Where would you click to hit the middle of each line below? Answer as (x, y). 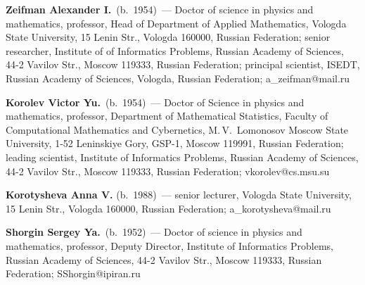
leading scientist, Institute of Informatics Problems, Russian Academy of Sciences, (182, 157)
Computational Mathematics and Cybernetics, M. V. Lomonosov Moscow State (177, 129)
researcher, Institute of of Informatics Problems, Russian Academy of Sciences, (175, 50)
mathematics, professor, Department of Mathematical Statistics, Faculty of (167, 116)
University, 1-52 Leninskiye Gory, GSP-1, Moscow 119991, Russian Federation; (175, 143)
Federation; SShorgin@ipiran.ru (73, 273)
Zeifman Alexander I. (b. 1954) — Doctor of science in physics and (160, 9)
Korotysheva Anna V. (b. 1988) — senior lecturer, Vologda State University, (179, 195)
